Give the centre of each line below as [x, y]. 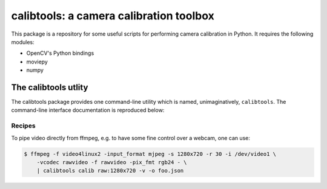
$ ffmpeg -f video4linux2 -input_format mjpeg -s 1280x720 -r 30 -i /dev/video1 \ [150, 154]
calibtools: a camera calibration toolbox [113, 16]
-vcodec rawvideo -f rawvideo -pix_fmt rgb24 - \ [112, 162]
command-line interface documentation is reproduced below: [88, 110]
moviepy [37, 62]
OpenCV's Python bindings [60, 53]
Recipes [23, 126]
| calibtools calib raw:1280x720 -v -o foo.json [110, 171]
